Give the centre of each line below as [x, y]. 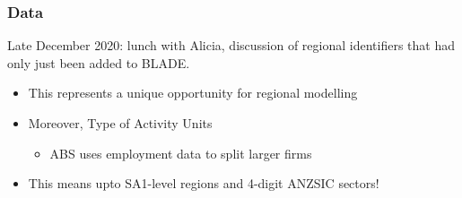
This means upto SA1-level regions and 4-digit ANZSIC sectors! [204, 183]
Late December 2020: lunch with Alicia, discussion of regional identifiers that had [231, 45]
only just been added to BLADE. [99, 62]
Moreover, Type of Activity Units [120, 123]
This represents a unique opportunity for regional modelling [193, 93]
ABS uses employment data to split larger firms [181, 153]
